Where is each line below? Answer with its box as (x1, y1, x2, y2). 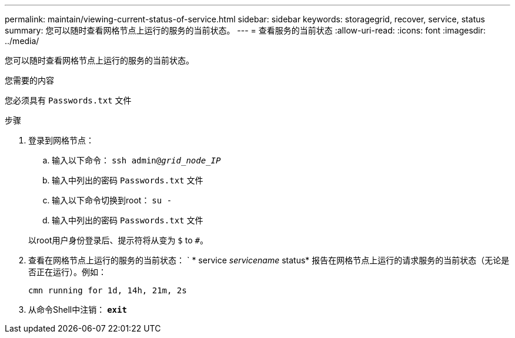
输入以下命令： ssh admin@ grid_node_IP (52, 155, 221, 165)
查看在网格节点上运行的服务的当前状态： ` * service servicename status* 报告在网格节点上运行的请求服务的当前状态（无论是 (28, 255, 510, 265)
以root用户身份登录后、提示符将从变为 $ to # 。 (28, 235, 208, 245)
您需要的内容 (5, 75, 54, 85)
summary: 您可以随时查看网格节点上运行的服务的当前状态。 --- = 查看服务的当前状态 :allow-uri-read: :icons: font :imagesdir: (5, 25, 486, 35)
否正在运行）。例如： (28, 267, 106, 277)
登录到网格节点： (28, 135, 94, 145)
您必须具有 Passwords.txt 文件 (5, 95, 132, 105)
